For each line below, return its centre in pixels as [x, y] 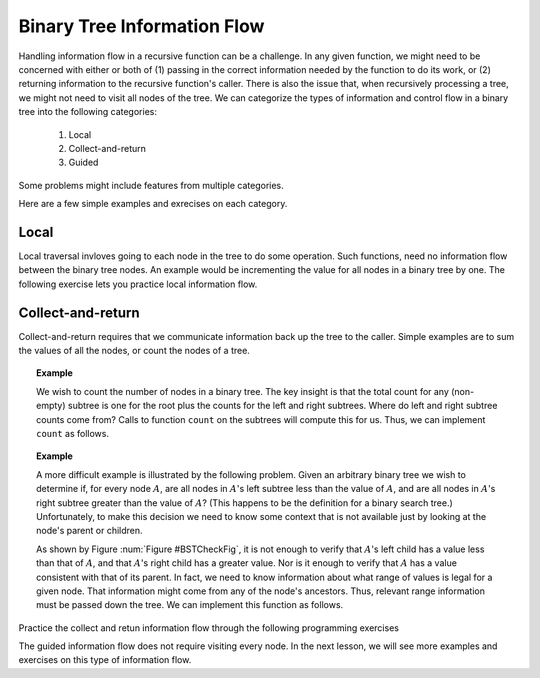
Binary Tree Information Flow [141, 26]
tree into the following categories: [87, 112]
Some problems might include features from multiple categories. [151, 185]
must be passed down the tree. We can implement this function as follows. [190, 605]
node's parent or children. [90, 531]
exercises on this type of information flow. [105, 660]
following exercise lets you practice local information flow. [138, 284]
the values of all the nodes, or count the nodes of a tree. [134, 351]
